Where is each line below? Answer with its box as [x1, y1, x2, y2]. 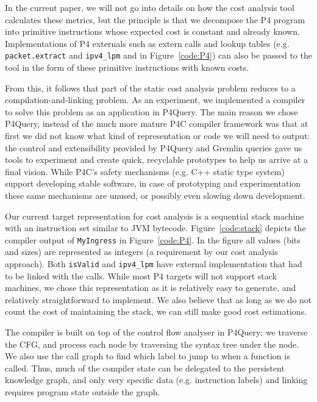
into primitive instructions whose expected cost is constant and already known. [5, 25, 300, 38]
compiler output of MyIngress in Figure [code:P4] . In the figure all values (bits [5, 233, 301, 246]
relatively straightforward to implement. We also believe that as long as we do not [5, 293, 312, 306]
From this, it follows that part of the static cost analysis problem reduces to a [5, 81, 296, 94]
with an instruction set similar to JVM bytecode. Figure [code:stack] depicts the [5, 221, 306, 234]
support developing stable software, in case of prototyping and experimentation [5, 177, 301, 190]
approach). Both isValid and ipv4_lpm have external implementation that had [5, 257, 302, 270]
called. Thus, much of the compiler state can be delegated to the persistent [5, 361, 285, 374]
